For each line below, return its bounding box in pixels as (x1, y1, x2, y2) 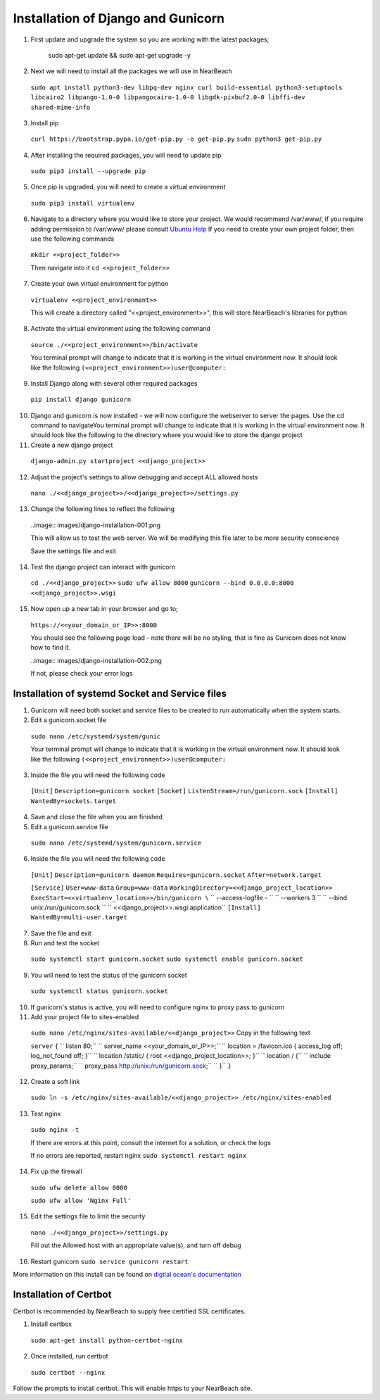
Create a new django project (30, 441, 113, 449)
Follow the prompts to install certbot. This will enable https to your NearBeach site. (13, 1384, 253, 1392)
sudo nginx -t (30, 1126, 80, 1134)
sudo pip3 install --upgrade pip (30, 168, 146, 175)
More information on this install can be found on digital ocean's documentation (13, 1270, 242, 1279)
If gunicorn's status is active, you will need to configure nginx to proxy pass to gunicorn (30, 1003, 285, 1011)
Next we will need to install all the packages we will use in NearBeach (30, 67, 232, 75)
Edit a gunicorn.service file (30, 822, 108, 831)
